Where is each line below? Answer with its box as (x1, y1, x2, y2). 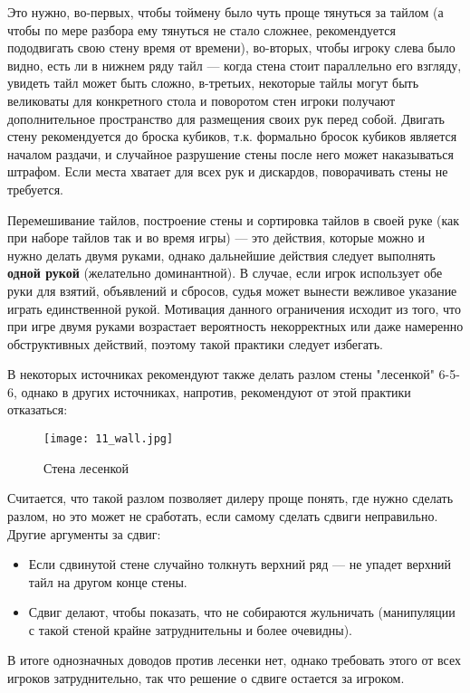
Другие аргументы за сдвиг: (7, 524, 161, 543)
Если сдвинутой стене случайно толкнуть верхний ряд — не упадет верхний (28, 555, 452, 574)
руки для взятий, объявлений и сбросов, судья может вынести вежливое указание (7, 280, 457, 299)
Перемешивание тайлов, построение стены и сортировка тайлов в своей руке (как (7, 210, 460, 229)
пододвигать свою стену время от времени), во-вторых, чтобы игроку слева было (7, 38, 456, 57)
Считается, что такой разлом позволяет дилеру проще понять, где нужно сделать (7, 489, 454, 508)
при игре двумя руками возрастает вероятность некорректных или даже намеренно (7, 317, 464, 336)
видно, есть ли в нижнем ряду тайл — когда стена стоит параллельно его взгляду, (7, 55, 462, 74)
